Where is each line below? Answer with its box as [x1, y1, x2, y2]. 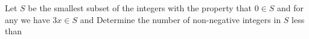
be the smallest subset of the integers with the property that [28, 2, 252, 14]
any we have [5, 13, 50, 25]
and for [277, 2, 304, 14]
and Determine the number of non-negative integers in [80, 13, 281, 25]
